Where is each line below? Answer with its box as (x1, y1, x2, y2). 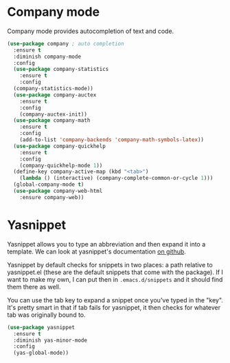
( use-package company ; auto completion (7, 40, 125, 47)
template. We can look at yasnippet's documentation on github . (7, 247, 187, 256)
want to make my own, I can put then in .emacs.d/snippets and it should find (7, 275, 223, 283)
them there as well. (7, 282, 61, 291)
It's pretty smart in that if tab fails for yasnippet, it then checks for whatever (7, 303, 221, 311)
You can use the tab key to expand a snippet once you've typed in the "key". (7, 295, 223, 304)
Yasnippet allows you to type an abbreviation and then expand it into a (7, 240, 206, 248)
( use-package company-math (13, 117, 91, 124)
